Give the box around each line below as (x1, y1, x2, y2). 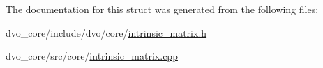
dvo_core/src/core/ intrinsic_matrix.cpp (6, 49, 178, 63)
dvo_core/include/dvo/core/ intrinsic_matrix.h (6, 25, 207, 40)
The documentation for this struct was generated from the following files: (6, 2, 319, 16)
